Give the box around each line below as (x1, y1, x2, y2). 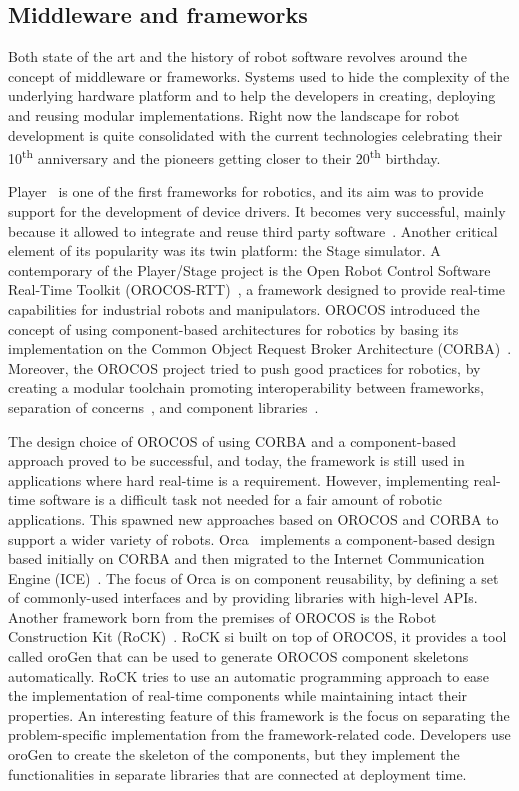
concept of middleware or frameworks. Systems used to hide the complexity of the (8, 65, 510, 86)
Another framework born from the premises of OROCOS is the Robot (8, 606, 437, 627)
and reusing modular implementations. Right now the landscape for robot (8, 104, 460, 125)
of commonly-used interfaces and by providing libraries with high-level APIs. (8, 587, 478, 608)
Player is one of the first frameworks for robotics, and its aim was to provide (8, 181, 484, 202)
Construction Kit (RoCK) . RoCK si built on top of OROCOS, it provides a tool (8, 626, 507, 647)
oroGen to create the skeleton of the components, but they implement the (8, 744, 460, 765)
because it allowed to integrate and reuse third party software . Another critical (8, 220, 498, 241)
